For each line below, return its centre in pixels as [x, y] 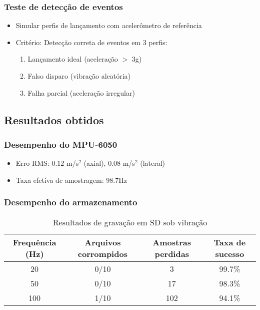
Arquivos [103, 242]
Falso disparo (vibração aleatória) [79, 76]
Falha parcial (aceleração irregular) [81, 92]
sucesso [230, 253]
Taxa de [230, 242]
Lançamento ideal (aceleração [73, 59]
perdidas [172, 253]
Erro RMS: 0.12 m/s [47, 163]
